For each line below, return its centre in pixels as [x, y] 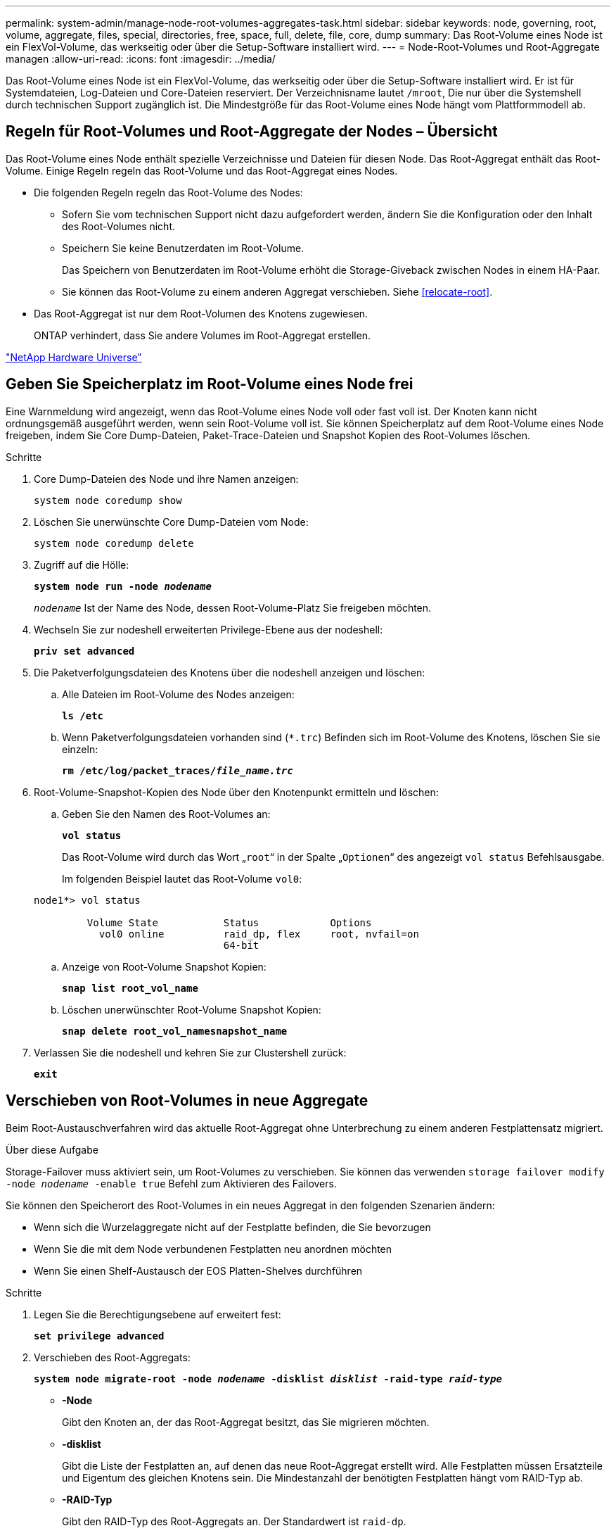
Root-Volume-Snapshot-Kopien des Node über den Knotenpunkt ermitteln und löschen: [236, 792]
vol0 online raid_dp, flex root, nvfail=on [259, 934]
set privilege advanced [99, 1336]
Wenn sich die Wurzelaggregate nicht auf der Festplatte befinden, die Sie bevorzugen [232, 1227]
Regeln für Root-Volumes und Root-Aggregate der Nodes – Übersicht [252, 132]
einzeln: [80, 749]
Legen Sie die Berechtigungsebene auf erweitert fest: [158, 1314]
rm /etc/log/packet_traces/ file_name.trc [178, 770]
